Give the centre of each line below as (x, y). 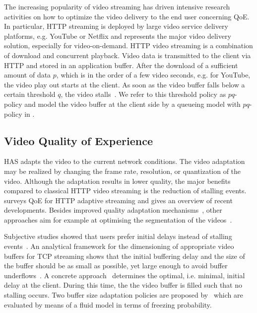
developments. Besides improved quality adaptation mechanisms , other (113, 210)
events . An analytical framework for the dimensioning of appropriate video (119, 246)
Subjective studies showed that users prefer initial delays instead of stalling (118, 236)
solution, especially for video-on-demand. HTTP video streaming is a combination (128, 45)
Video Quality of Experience (78, 140)
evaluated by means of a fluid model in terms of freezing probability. (108, 304)
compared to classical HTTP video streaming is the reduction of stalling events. (125, 191)
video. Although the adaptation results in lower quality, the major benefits (117, 181)
